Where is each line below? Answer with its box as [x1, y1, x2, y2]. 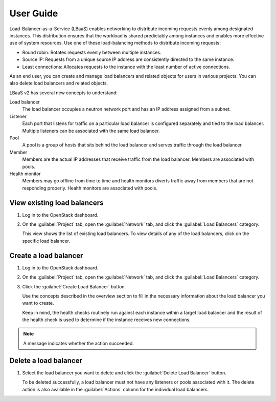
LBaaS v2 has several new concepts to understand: [9, 90, 118, 96]
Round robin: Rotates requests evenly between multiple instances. [22, 49, 162, 55]
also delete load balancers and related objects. [9, 80, 108, 87]
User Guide [9, 8, 58, 19]
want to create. [22, 300, 54, 306]
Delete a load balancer [9, 356, 83, 365]
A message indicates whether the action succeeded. [23, 340, 134, 346]
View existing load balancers [9, 198, 104, 207]
